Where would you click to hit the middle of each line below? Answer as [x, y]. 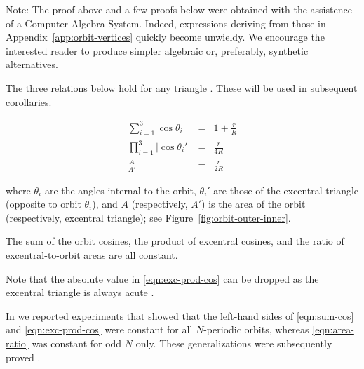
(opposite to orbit [43, 204]
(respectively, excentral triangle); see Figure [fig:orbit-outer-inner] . [148, 217]
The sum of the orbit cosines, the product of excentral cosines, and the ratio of [175, 241]
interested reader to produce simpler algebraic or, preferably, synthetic [157, 50]
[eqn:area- [333, 329]
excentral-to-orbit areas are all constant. [92, 255]
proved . [23, 357]
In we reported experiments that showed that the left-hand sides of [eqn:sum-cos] [180, 315]
